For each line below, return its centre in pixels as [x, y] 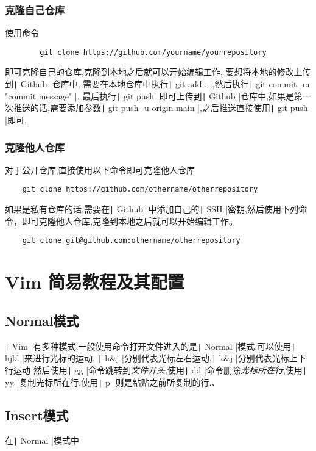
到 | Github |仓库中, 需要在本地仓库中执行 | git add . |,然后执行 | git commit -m [157, 84]
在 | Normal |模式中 [42, 440]
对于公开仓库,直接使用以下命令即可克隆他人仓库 [100, 169]
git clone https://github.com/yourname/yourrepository [153, 52]
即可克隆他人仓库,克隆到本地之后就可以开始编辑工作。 [129, 221]
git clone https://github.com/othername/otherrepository [140, 189]
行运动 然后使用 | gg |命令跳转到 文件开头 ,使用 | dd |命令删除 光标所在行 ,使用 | [156, 370]
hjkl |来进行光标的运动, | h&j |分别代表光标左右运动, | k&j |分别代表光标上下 [156, 358]
